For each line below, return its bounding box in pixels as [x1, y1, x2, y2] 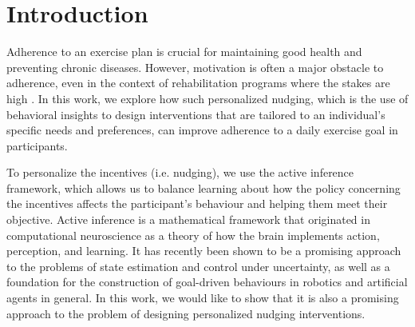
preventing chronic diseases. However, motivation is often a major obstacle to [6, 58, 384, 75]
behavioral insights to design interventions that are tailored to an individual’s [6, 106, 385, 122]
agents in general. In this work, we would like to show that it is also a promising [6, 289, 399, 306]
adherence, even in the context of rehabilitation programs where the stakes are [6, 74, 390, 91]
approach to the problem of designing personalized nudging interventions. [6, 305, 366, 321]
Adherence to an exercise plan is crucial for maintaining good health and [6, 43, 362, 60]
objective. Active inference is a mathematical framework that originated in [6, 211, 370, 228]
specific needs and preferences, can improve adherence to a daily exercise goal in [6, 122, 398, 138]
